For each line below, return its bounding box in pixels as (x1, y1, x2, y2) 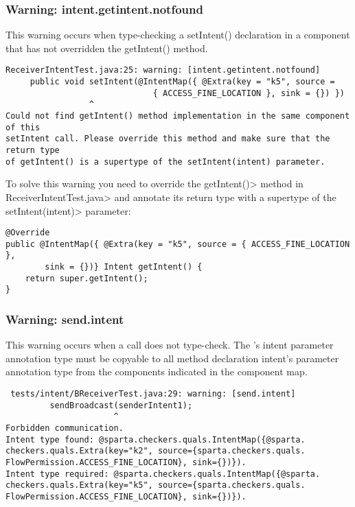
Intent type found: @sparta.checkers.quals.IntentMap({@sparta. (5, 434, 306, 445)
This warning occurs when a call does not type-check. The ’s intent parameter (5, 338, 334, 352)
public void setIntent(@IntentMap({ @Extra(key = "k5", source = (30, 77, 335, 87)
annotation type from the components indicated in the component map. (5, 364, 308, 379)
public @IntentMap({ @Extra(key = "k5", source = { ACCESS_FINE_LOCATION (5, 239, 350, 249)
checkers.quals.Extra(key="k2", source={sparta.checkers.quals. (5, 446, 306, 456)
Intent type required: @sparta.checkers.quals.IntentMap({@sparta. (5, 469, 321, 479)
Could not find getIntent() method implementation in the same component (5, 111, 350, 121)
